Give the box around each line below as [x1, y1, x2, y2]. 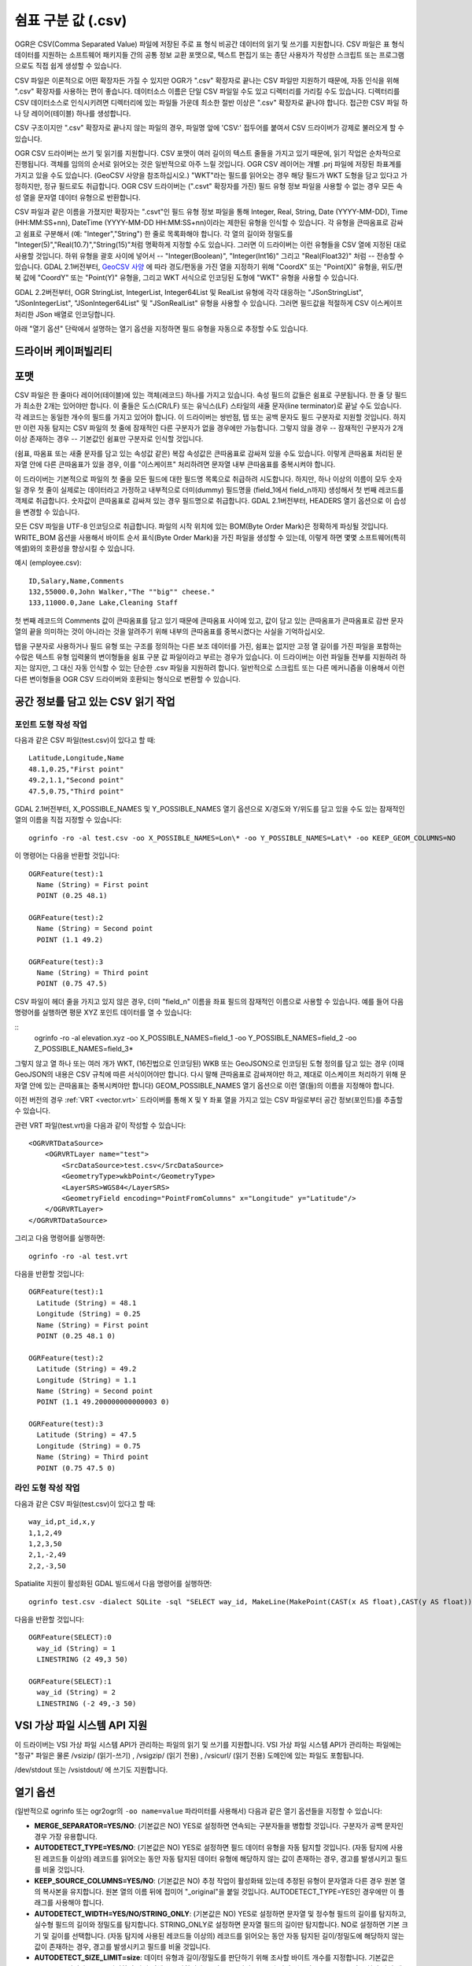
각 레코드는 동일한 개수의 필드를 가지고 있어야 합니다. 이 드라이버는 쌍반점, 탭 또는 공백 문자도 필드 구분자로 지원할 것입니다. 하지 [14, 412, 407, 422]
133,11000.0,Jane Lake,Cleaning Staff [28, 598, 179, 607]
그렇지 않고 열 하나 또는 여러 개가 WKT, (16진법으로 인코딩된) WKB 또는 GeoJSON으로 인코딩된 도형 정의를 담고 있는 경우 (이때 [14, 1058, 404, 1068]
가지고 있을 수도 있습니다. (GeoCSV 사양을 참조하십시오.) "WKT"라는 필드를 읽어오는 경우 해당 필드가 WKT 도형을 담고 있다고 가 [14, 170, 408, 180]
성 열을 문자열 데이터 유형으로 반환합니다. [14, 193, 141, 202]
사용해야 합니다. [55, 1898, 104, 1907]
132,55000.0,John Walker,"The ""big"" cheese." [28, 587, 216, 597]
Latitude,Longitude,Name [28, 753, 124, 763]
